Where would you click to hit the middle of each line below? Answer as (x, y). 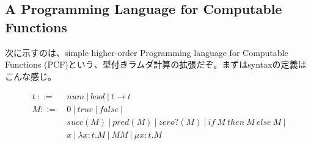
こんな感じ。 (31, 76)
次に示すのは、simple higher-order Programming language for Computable (147, 52)
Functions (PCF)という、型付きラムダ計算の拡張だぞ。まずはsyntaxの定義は (156, 64)
